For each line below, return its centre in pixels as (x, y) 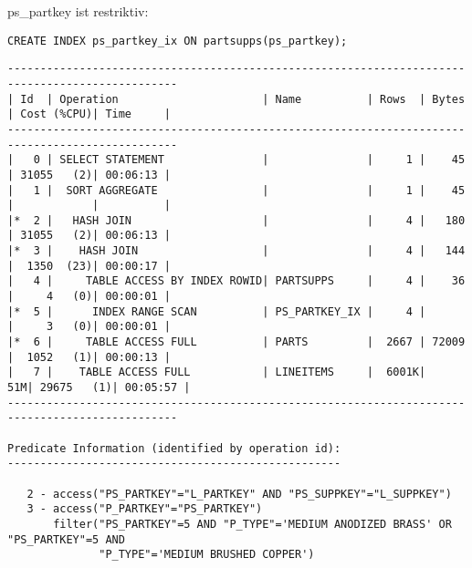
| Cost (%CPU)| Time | (89, 114)
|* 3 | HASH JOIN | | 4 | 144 (236, 251)
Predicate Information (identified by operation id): (174, 448)
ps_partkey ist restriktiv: (78, 11)
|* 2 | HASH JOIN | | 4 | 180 (236, 220)
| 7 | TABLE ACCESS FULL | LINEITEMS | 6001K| (217, 372)
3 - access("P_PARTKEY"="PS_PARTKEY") (145, 509)
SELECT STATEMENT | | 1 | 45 (262, 160)
